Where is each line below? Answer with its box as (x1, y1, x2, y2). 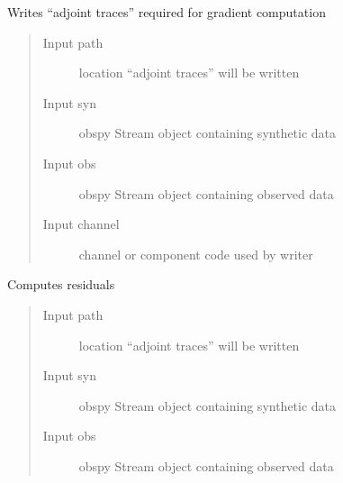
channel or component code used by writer (78, 244, 313, 263)
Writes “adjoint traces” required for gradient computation (7, 3, 326, 21)
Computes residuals (7, 275, 115, 294)
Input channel (42, 214, 120, 233)
